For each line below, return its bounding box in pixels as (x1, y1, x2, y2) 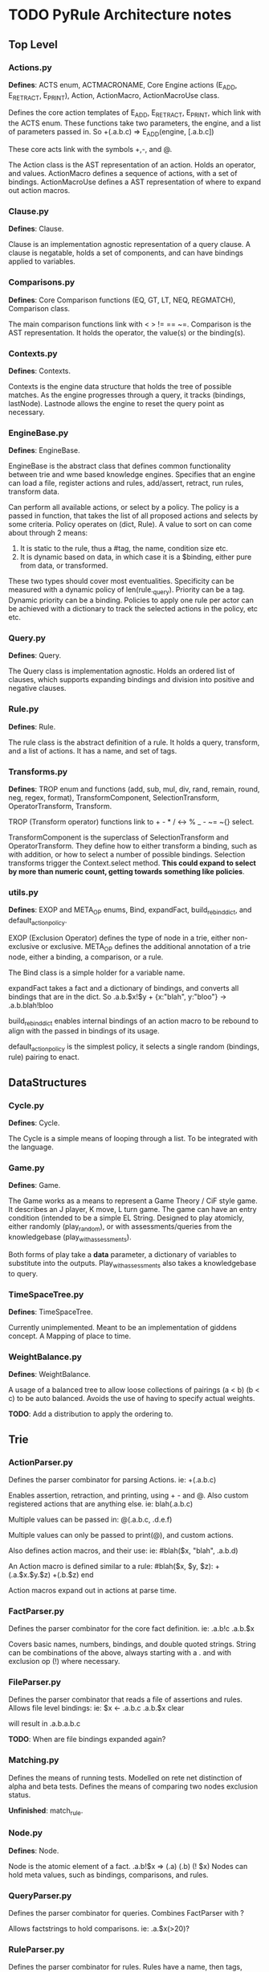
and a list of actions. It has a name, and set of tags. (8, 746, 177, 755)
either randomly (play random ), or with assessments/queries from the (8, 1222, 233, 1233)
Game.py (8, 1162, 45, 1173)
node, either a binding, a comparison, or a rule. (8, 951, 164, 962)
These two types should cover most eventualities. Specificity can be (8, 577, 234, 586)
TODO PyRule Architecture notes (8, 6, 232, 24)
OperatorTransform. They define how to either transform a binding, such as (8, 840, 258, 850)
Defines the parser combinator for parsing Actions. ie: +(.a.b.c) (8, 1474, 217, 1485)
